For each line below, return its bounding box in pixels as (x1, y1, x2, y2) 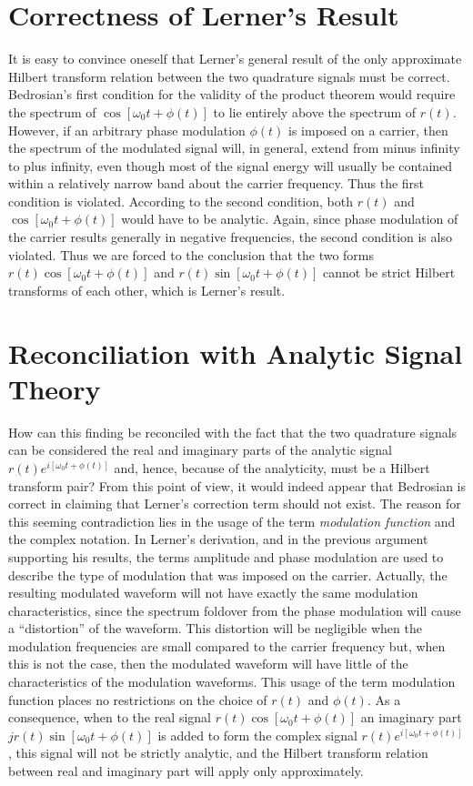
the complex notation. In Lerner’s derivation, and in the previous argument (8, 529, 428, 549)
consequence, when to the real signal (8, 708, 212, 727)
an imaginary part (360, 708, 462, 727)
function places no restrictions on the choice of (8, 690, 267, 709)
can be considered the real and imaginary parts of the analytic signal (8, 440, 392, 459)
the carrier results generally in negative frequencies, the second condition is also (8, 227, 452, 247)
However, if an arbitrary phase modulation (8, 120, 246, 139)
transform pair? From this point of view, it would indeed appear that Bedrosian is (8, 476, 467, 495)
